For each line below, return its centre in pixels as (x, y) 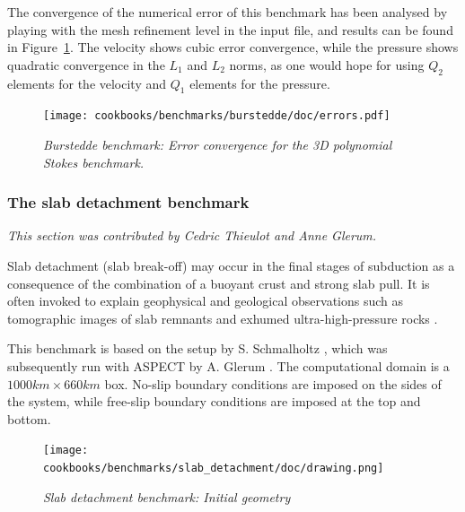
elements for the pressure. (260, 83)
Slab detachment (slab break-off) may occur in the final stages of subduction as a (231, 266)
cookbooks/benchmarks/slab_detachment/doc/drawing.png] (214, 469)
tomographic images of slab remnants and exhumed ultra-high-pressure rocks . (223, 318)
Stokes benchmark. (94, 162)
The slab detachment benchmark (128, 202)
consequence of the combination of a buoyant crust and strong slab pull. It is (219, 283)
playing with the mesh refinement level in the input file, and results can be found (230, 29)
